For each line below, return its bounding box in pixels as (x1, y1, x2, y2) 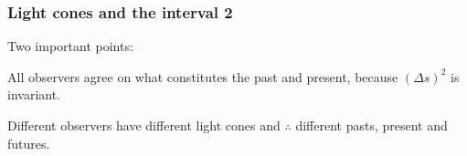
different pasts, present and (295, 116, 448, 134)
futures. (7, 133, 50, 152)
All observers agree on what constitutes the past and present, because (7, 67, 398, 86)
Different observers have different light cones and (7, 116, 281, 134)
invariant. (7, 85, 61, 104)
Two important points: (7, 36, 133, 56)
